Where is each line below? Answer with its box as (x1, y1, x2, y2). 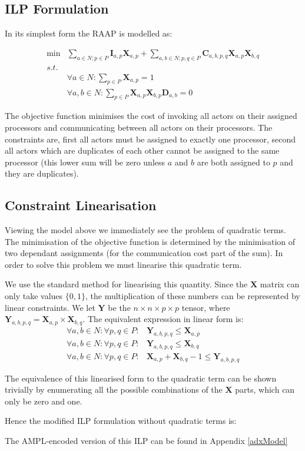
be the (108, 301, 131, 313)
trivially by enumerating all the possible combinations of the (5, 383, 223, 396)
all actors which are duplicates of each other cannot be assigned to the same (5, 144, 280, 157)
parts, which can (235, 383, 295, 396)
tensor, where (181, 301, 230, 313)
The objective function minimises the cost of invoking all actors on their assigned (5, 110, 297, 122)
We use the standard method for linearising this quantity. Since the (5, 278, 248, 290)
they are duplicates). (5, 167, 79, 180)
